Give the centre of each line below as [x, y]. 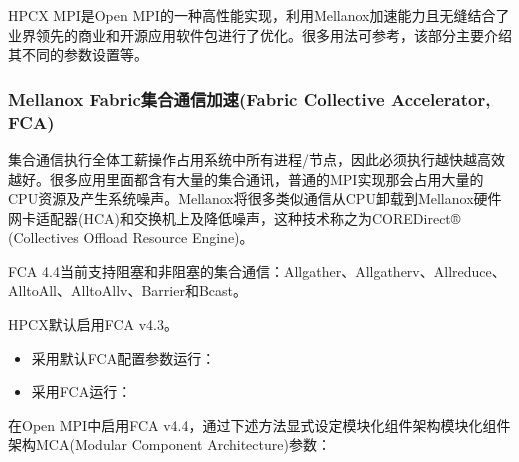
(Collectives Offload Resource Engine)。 [131, 237]
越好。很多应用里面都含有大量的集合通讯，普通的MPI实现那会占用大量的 [246, 178]
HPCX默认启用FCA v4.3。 [93, 324]
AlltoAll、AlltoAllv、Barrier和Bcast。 [127, 290]
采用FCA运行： [81, 391]
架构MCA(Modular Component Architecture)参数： [169, 444]
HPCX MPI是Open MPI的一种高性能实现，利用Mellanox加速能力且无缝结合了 [259, 15]
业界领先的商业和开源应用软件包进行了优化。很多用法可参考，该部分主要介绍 [260, 34]
